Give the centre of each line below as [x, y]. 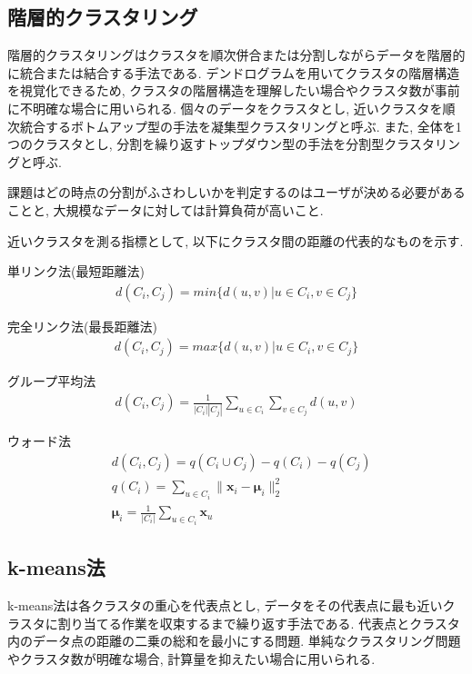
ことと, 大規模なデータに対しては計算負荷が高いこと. [166, 209]
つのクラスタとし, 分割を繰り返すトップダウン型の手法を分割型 [196, 144]
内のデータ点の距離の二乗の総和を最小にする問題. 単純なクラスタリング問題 [234, 641]
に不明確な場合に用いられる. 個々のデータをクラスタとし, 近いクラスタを [225, 108]
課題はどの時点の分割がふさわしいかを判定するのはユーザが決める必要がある [236, 192]
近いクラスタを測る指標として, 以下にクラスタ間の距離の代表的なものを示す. [236, 240]
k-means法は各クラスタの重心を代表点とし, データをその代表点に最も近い [225, 605]
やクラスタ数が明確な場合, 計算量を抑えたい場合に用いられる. [191, 658]
